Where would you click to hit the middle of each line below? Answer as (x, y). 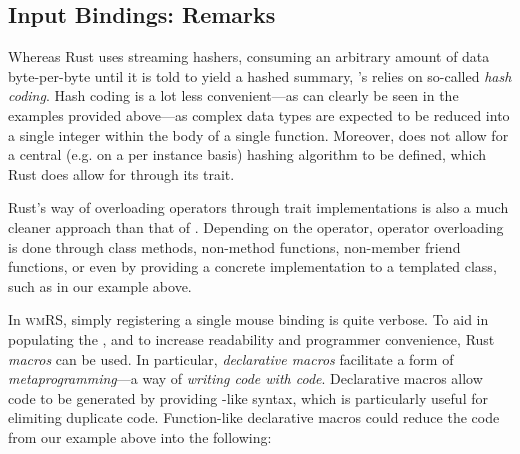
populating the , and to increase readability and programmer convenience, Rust (251, 338)
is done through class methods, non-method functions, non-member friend (234, 246)
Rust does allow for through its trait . (121, 173)
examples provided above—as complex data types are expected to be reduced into (259, 114)
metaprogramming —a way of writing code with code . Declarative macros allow (245, 378)
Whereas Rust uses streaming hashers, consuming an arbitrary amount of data (249, 56)
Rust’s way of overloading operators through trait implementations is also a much (258, 207)
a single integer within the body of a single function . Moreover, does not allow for (258, 134)
